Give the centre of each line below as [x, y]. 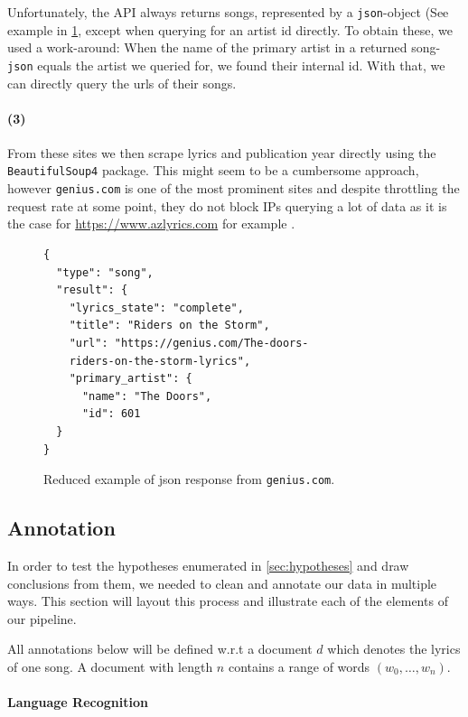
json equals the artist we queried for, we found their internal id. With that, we [226, 65]
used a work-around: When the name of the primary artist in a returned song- [224, 47]
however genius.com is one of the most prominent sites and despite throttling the [234, 188]
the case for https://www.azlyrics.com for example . [151, 223]
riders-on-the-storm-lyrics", [160, 361]
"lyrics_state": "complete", [156, 307]
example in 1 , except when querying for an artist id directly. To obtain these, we [230, 29]
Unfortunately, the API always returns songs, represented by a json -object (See [228, 12]
